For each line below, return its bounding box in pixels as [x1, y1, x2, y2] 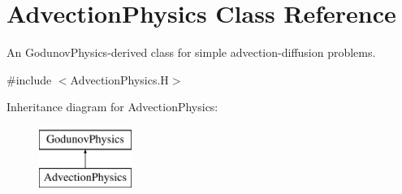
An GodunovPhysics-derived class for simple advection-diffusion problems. [6, 44, 376, 61]
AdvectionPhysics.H [70, 71, 169, 88]
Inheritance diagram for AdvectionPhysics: [6, 98, 218, 115]
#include [6, 71, 52, 88]
